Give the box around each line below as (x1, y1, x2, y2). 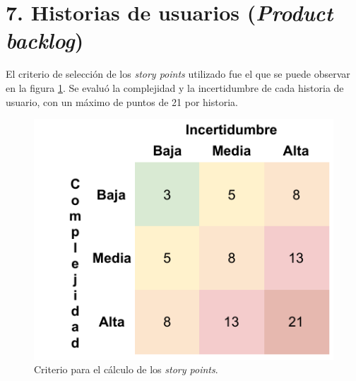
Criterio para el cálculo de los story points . (34, 362, 218, 377)
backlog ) (6, 25, 84, 55)
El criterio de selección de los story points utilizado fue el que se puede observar (6, 66, 350, 81)
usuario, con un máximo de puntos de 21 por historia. (6, 94, 238, 109)
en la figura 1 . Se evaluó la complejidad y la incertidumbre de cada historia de (6, 80, 344, 95)
